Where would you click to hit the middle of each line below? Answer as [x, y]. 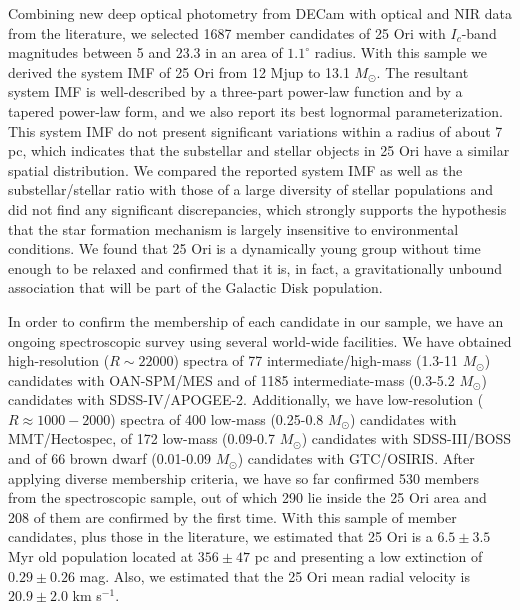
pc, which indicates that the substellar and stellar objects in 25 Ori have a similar [259, 150]
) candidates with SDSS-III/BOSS [406, 438]
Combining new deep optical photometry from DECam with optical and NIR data [260, 13]
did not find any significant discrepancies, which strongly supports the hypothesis [257, 208]
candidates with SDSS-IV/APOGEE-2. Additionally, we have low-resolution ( [246, 399]
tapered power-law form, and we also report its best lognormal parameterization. [255, 110]
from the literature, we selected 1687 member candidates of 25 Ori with [227, 32]
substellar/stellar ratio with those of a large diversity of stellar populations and [250, 189]
